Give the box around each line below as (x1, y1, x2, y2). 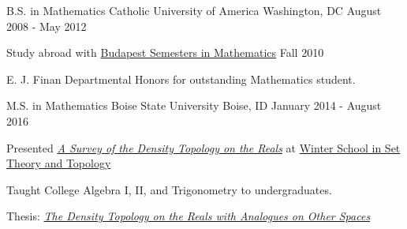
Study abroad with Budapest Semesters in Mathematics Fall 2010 (6, 44, 324, 61)
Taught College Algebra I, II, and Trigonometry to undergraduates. (6, 181, 332, 197)
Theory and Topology (6, 155, 111, 171)
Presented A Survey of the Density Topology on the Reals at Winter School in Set (6, 139, 401, 156)
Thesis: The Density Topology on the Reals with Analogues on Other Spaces (6, 208, 371, 224)
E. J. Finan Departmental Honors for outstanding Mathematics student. (6, 70, 356, 87)
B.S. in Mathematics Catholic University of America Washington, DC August (6, 2, 382, 18)
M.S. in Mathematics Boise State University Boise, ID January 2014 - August (6, 97, 382, 114)
